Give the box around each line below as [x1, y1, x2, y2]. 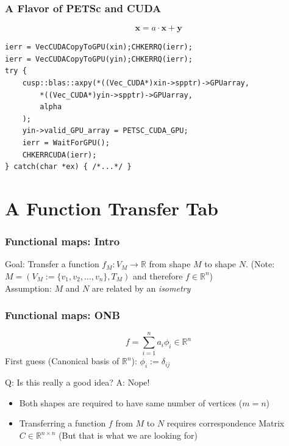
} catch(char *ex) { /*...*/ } [5, 162, 132, 171]
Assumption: [5, 281, 52, 294]
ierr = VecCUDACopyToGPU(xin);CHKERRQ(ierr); [5, 43, 193, 52]
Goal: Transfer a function [5, 257, 99, 270]
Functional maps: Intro [5, 234, 120, 249]
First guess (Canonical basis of [5, 354, 120, 367]
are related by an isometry [91, 281, 191, 294]
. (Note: [246, 257, 275, 270]
